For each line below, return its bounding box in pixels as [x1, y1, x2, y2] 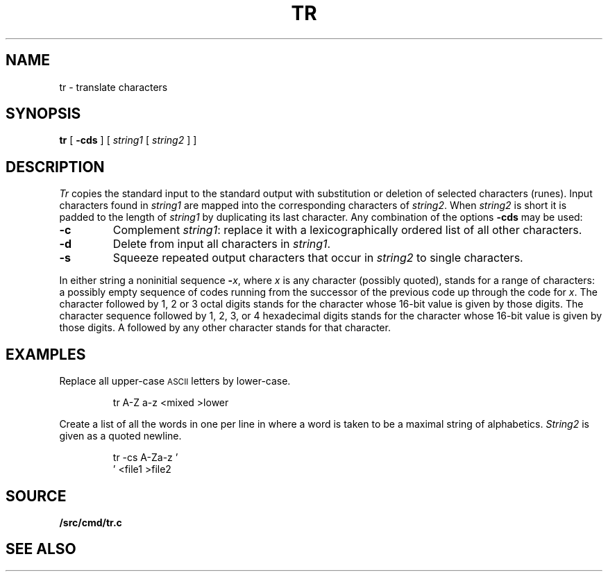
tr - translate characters [59, 81, 168, 93]
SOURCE [6, 487, 67, 505]
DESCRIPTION [6, 158, 105, 176]
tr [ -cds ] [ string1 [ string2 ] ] [59, 134, 197, 147]
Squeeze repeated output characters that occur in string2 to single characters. [112, 251, 523, 265]
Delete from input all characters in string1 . [112, 237, 331, 251]
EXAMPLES [6, 345, 86, 363]
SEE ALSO [6, 540, 76, 558]
